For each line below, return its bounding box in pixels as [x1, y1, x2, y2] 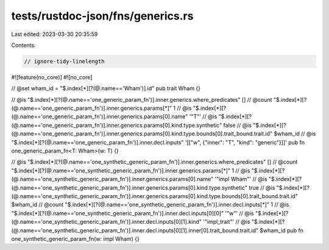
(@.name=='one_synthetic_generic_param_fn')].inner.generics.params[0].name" [11, 176, 214, 183]
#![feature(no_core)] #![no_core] [11, 73, 93, 80]
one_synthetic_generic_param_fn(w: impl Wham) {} [11, 235, 140, 242]
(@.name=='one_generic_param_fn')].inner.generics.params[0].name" [11, 113, 188, 120]
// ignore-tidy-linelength [24, 58, 105, 65]
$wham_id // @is [274, 130, 316, 137]
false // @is [223, 121, 252, 129]
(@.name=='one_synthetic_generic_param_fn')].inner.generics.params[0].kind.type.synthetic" [11, 184, 248, 191]
